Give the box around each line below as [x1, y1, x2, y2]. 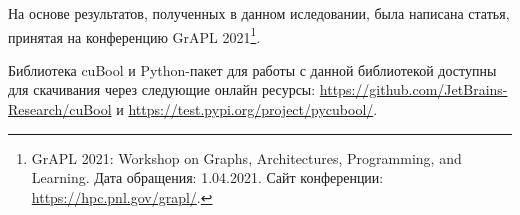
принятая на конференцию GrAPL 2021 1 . [8, 23, 261, 47]
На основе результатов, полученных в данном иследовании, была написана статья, [8, 3, 510, 23]
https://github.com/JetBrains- [319, 79, 508, 100]
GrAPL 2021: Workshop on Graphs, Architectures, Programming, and [31, 147, 462, 168]
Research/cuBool [8, 99, 112, 120]
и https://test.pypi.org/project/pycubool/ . [116, 99, 378, 120]
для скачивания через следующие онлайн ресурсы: [8, 79, 316, 100]
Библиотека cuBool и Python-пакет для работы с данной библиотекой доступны [8, 59, 497, 80]
